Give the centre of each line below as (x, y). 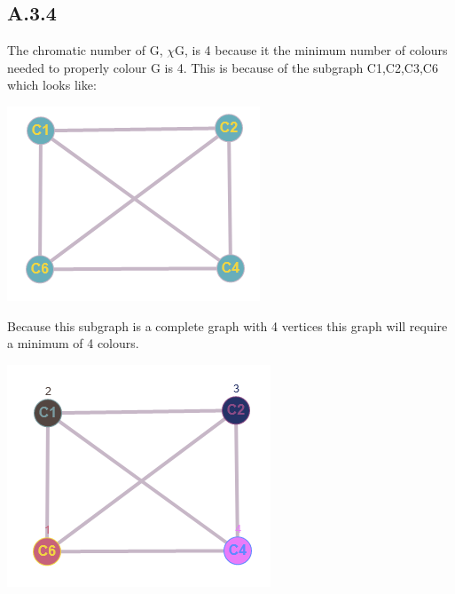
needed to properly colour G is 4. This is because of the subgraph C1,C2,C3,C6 (223, 67)
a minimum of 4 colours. (73, 343)
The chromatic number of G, (85, 50)
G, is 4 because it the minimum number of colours (311, 50)
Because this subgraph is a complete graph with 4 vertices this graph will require (227, 325)
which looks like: (52, 85)
